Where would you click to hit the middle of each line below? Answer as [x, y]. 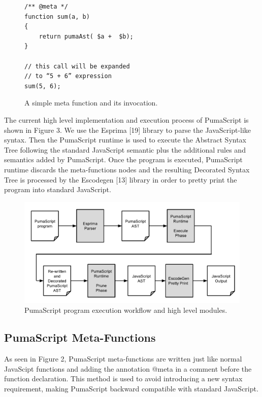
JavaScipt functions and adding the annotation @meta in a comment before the [128, 368]
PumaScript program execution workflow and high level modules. [126, 310]
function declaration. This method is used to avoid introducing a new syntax [123, 378]
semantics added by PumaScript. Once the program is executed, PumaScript [123, 159]
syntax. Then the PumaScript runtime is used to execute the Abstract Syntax [125, 140]
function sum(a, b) [57, 16]
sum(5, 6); [43, 86]
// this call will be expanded [77, 66]
